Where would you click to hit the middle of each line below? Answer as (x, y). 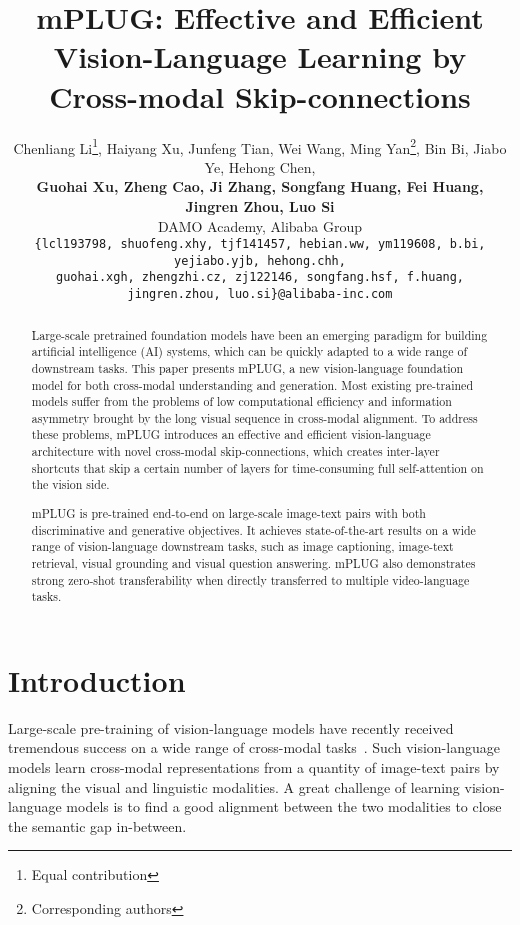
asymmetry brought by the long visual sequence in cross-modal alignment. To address (254, 417)
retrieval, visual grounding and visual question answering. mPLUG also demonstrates (253, 562)
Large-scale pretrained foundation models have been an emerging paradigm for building (259, 334)
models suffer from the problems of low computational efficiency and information (241, 401)
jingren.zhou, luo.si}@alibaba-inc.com (260, 294)
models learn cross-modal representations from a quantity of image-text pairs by (254, 767)
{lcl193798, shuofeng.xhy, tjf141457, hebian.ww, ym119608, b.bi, (260, 244)
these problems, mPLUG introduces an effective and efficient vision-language (231, 434)
